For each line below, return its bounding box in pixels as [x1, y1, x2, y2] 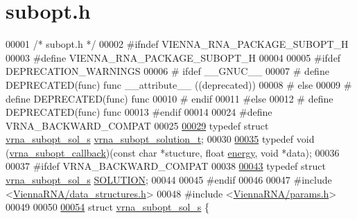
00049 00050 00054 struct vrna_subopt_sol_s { [6, 200, 210, 214]
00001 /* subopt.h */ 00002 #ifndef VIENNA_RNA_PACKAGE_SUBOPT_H [6, 37, 349, 51]
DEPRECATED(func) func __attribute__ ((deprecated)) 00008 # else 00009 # [6, 77, 352, 91]
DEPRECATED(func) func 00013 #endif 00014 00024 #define [6, 105, 272, 119]
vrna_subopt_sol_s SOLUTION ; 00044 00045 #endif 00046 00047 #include [6, 173, 332, 187]
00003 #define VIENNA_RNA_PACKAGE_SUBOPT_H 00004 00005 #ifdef [6, 50, 341, 64]
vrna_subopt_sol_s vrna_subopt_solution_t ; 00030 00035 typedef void [6, 132, 315, 146]
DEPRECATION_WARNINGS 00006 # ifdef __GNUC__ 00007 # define [6, 64, 329, 78]
